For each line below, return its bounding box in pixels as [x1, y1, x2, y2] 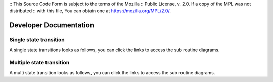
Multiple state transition [9, 59, 70, 66]
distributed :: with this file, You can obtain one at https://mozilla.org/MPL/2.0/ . [9, 8, 171, 14]
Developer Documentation [9, 21, 95, 30]
